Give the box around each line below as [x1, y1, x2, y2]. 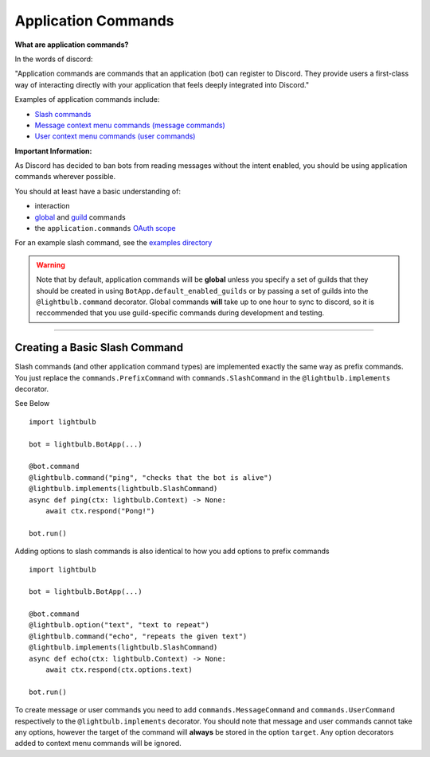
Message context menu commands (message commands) [34, 120, 226, 130]
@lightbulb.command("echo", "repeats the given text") [29, 631, 248, 641]
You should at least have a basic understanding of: [14, 186, 181, 196]
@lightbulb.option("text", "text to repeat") [29, 621, 210, 630]
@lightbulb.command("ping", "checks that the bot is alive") [29, 473, 272, 482]
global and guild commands [34, 212, 127, 222]
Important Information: [14, 146, 92, 155]
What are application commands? [14, 40, 129, 49]
